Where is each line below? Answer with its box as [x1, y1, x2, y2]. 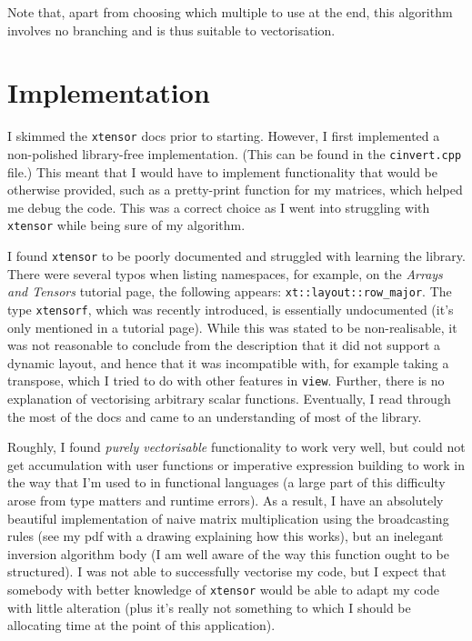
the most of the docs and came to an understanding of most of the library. [7, 406, 422, 426]
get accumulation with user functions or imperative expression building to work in [7, 455, 465, 474]
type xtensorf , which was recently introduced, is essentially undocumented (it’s [7, 299, 454, 318]
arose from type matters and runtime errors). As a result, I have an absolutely [7, 491, 444, 510]
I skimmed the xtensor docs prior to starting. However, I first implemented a [7, 126, 440, 145]
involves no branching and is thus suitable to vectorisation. [7, 20, 336, 39]
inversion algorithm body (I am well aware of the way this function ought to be [7, 544, 449, 563]
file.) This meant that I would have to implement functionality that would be [7, 162, 437, 181]
